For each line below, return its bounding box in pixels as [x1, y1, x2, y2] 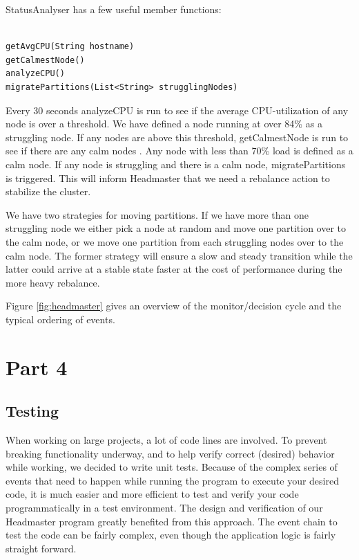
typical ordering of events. [6, 311, 115, 326]
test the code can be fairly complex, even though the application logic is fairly [6, 527, 336, 542]
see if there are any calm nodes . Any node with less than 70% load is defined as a [6, 143, 353, 158]
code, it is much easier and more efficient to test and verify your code [6, 487, 299, 501]
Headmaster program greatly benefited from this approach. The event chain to [6, 514, 338, 528]
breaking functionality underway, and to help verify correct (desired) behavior [6, 446, 335, 460]
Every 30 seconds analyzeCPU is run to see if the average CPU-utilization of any [6, 102, 349, 117]
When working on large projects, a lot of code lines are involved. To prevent [6, 433, 327, 447]
